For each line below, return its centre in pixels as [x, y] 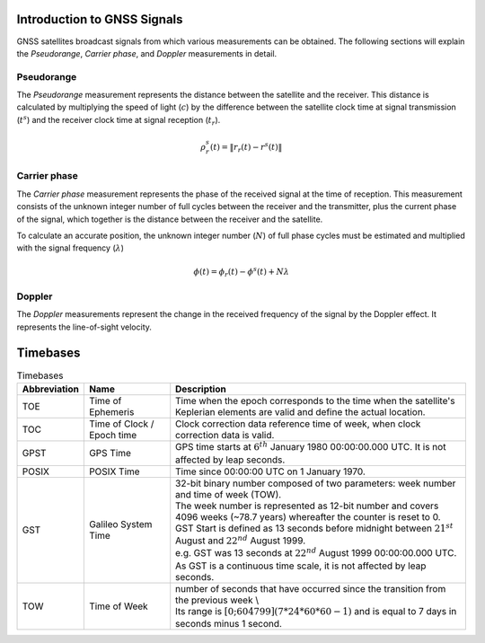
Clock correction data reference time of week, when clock [298, 424]
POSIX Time [114, 471]
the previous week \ [217, 600]
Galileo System [120, 524]
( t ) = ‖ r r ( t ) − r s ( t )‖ [246, 147]
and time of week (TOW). [229, 494]
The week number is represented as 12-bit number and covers [307, 506]
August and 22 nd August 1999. [241, 540]
